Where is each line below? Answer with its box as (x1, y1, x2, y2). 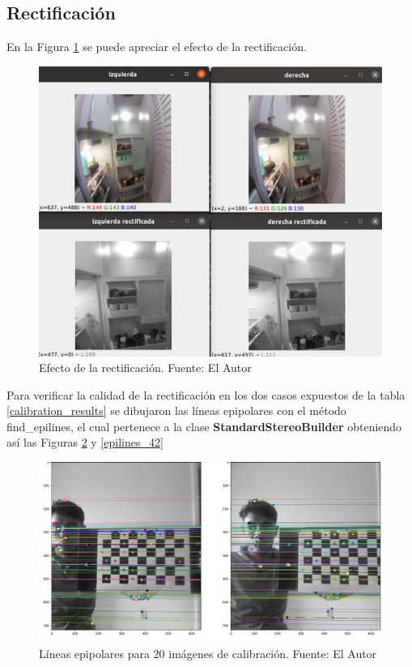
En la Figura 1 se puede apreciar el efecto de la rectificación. (6, 38, 307, 55)
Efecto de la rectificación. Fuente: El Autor (39, 359, 252, 376)
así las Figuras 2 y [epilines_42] (6, 434, 164, 451)
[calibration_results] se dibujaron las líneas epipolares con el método (6, 402, 346, 419)
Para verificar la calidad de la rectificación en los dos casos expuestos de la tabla (6, 386, 406, 403)
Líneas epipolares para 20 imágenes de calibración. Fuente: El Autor (39, 644, 377, 661)
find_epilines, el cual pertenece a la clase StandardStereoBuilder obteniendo (6, 417, 402, 434)
